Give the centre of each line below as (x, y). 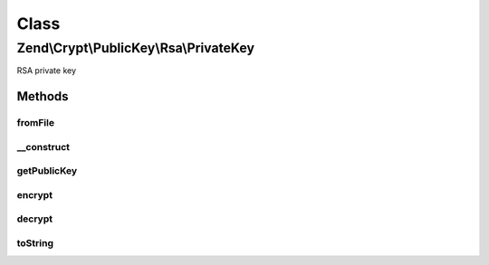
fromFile (35, 123)
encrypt (35, 194)
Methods (43, 96)
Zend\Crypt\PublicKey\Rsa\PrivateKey (136, 48)
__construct (43, 147)
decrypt (35, 219)
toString (35, 242)
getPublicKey (47, 171)
